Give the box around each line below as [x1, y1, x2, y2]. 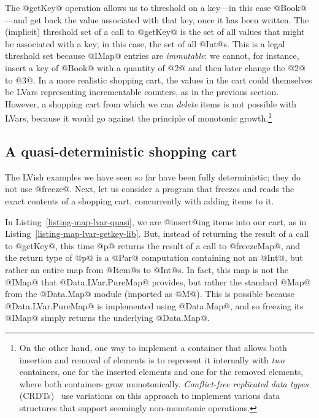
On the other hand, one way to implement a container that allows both [19, 341, 287, 354]
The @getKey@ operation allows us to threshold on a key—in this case [5, 1, 271, 14]
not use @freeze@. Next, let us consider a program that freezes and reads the [5, 182, 294, 195]
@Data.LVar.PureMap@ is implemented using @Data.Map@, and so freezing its [5, 299, 304, 312]
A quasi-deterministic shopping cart [5, 141, 237, 160]
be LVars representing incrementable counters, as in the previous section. [5, 85, 279, 98]
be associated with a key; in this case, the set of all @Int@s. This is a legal [5, 37, 285, 50]
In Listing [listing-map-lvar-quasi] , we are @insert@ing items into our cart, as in [5, 215, 307, 228]
